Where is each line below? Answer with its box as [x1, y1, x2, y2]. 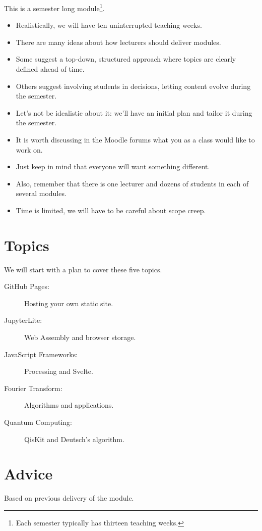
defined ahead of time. [16, 64, 85, 74]
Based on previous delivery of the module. [4, 493, 134, 503]
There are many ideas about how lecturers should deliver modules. [16, 36, 221, 47]
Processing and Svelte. [24, 366, 93, 376]
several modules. [16, 188, 67, 199]
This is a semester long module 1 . [4, 2, 105, 13]
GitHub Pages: [4, 281, 49, 292]
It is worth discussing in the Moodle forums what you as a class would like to [16, 134, 255, 144]
